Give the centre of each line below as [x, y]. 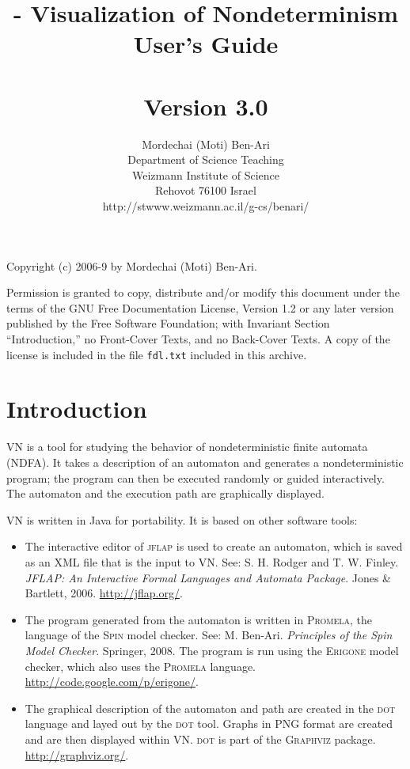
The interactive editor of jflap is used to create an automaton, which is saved [214, 546]
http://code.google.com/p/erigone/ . [112, 682]
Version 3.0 [206, 106]
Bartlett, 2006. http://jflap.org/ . [104, 593]
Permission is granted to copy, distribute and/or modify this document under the [203, 292]
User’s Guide [206, 44]
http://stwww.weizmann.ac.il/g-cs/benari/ [206, 206]
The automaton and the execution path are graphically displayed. [165, 493]
